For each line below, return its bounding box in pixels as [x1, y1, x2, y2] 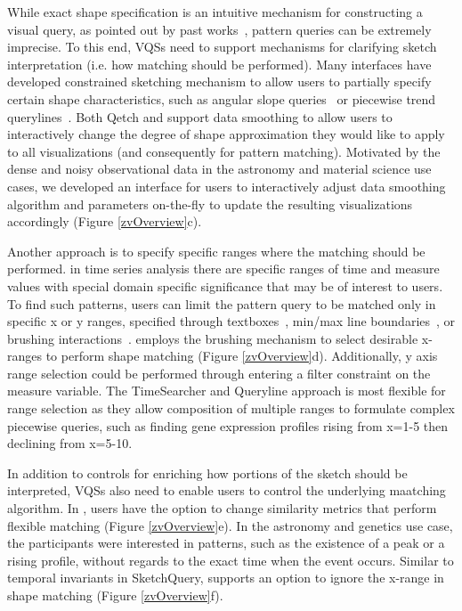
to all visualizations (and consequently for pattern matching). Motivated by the [7, 142, 441, 160]
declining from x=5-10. [7, 434, 133, 452]
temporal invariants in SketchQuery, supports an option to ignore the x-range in [7, 568, 444, 587]
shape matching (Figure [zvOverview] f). [7, 586, 223, 604]
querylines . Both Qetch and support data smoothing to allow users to [7, 107, 393, 126]
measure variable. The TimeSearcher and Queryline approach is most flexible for [7, 381, 446, 400]
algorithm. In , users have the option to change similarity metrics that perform [7, 499, 437, 517]
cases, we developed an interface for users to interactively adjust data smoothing [7, 176, 446, 195]
